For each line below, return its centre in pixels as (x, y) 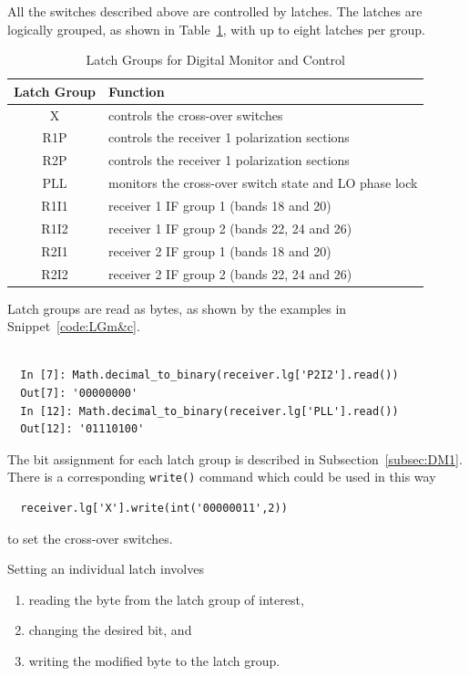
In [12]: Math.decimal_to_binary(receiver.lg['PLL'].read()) (209, 411)
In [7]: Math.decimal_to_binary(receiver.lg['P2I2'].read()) (209, 375)
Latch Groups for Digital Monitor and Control (215, 60)
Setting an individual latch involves (106, 569)
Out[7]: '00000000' (79, 393)
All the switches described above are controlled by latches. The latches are (215, 11)
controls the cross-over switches (196, 114)
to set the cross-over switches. (90, 538)
